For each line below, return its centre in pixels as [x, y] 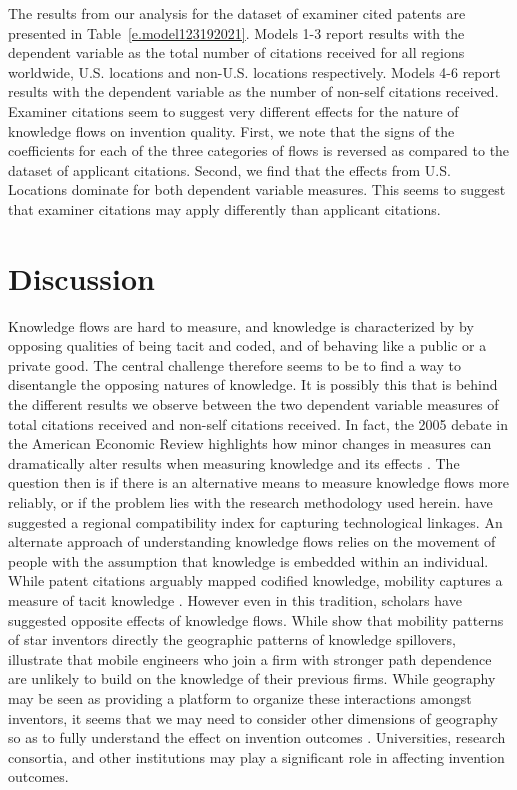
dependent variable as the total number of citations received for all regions [236, 52]
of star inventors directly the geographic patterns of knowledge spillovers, [232, 639]
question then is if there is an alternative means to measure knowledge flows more [259, 482]
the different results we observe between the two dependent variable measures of [253, 404]
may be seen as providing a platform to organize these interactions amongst [240, 697]
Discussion [81, 277]
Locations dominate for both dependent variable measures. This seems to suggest [257, 189]
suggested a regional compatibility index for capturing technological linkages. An [255, 521]
